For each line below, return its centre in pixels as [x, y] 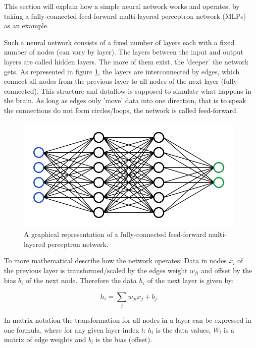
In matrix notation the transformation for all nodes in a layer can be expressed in [128, 320]
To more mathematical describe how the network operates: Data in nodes [115, 261]
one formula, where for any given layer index [72, 329]
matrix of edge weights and [45, 339]
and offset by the [227, 270]
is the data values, [183, 329]
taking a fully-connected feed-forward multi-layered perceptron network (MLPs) [125, 16]
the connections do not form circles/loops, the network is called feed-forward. [121, 110]
